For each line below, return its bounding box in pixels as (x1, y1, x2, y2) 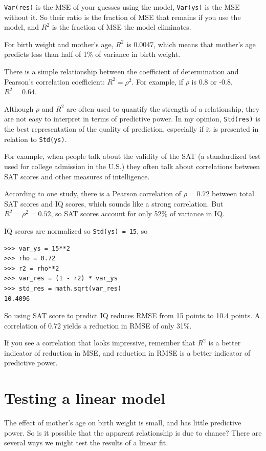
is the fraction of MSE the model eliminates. (52, 22, 191, 32)
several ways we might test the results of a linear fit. (4, 437, 168, 448)
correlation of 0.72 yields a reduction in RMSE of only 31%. (4, 320, 192, 331)
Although (4, 103, 34, 114)
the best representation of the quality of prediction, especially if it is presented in (4, 124, 259, 134)
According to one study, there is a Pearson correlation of (4, 188, 181, 199)
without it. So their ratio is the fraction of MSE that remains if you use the (4, 11, 241, 22)
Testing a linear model (4, 387, 166, 408)
